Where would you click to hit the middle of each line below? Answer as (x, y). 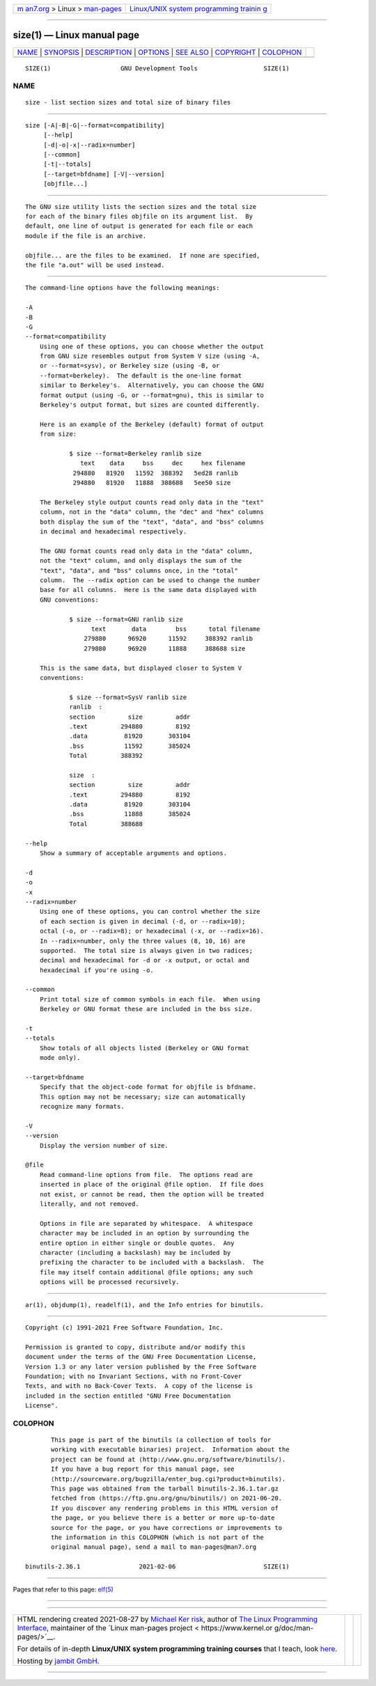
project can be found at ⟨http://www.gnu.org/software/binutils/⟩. (169, 1459)
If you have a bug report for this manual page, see (143, 1469)
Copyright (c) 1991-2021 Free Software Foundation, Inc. (125, 1327)
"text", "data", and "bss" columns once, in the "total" (139, 570)
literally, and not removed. (89, 1204)
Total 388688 (106, 824)
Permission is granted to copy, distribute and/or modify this (135, 1347)
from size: (58, 434)
